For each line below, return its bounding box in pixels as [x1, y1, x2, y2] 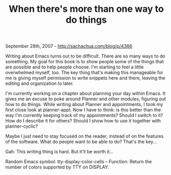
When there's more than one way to [8, 3, 164, 15]
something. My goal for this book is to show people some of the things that [5, 59, 164, 65]
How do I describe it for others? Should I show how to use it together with [5, 118, 161, 124]
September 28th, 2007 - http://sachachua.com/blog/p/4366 [5, 43, 132, 49]
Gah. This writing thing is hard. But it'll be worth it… [5, 149, 114, 155]
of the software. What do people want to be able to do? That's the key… [5, 138, 157, 145]
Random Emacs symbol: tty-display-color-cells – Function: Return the [5, 159, 152, 165]
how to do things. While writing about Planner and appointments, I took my [5, 101, 163, 108]
